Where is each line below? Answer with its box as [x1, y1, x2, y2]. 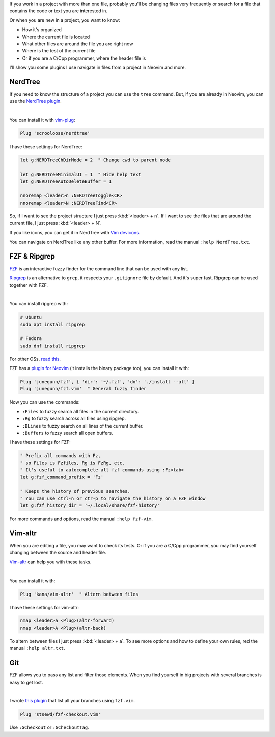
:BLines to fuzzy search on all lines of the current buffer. [22, 422, 144, 429]
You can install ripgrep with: [9, 301, 68, 307]
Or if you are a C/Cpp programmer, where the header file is [22, 55, 146, 61]
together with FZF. [9, 282, 48, 288]
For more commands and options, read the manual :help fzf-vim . [9, 516, 153, 522]
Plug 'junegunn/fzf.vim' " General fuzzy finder [20, 386, 147, 392]
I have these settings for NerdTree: [9, 144, 82, 150]
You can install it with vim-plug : [9, 117, 75, 123]
